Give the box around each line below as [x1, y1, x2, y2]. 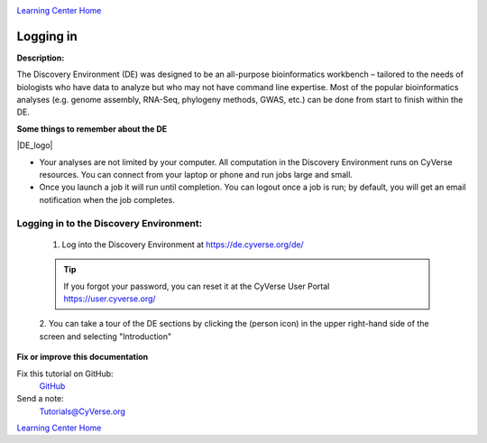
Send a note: [16, 393, 65, 404]
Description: [16, 52, 65, 63]
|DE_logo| [16, 140, 53, 151]
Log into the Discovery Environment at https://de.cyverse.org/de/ [61, 239, 304, 250]
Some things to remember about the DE [16, 123, 168, 134]
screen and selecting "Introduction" [39, 330, 172, 342]
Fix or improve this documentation [16, 352, 149, 363]
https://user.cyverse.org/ [63, 293, 157, 304]
